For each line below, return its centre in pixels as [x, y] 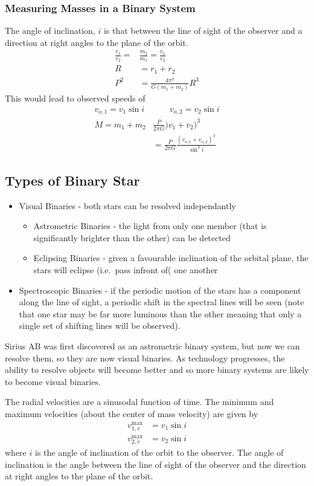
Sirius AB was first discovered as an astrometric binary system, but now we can [152, 346]
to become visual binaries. [53, 381]
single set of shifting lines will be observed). [100, 326]
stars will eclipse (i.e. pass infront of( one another [126, 270]
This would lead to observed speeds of [75, 98]
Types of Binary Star [72, 180]
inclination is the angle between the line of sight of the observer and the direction [155, 464]
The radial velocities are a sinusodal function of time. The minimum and [139, 402]
